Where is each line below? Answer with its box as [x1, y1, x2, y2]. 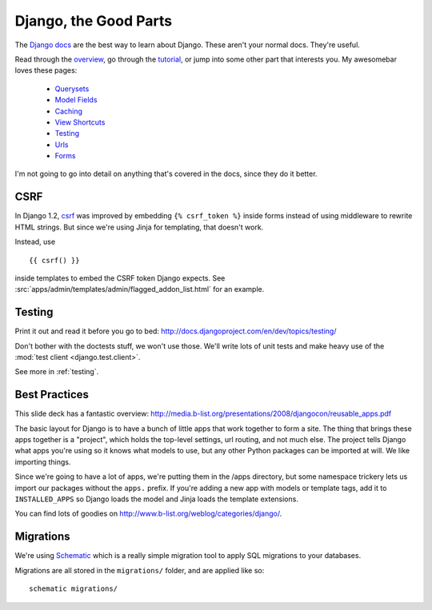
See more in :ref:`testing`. [14, 367, 99, 377]
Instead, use [14, 237, 56, 247]
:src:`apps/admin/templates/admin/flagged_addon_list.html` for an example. [14, 285, 265, 294]
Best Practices [14, 388, 90, 401]
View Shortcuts [54, 117, 106, 127]
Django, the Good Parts [14, 12, 172, 30]
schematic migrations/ [29, 584, 118, 593]
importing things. [14, 457, 71, 467]
